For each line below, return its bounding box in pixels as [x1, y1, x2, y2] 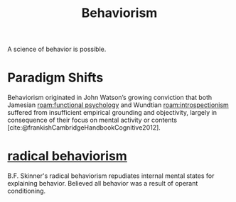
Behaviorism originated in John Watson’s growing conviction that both [7, 94, 213, 102]
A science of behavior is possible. [7, 45, 107, 54]
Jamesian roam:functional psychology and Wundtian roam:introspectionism [7, 101, 229, 109]
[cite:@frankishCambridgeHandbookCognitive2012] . [7, 123, 161, 132]
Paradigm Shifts [7, 69, 104, 86]
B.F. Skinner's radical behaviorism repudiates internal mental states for [7, 172, 215, 180]
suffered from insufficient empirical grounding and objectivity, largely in [7, 108, 217, 117]
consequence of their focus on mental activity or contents [7, 116, 178, 125]
